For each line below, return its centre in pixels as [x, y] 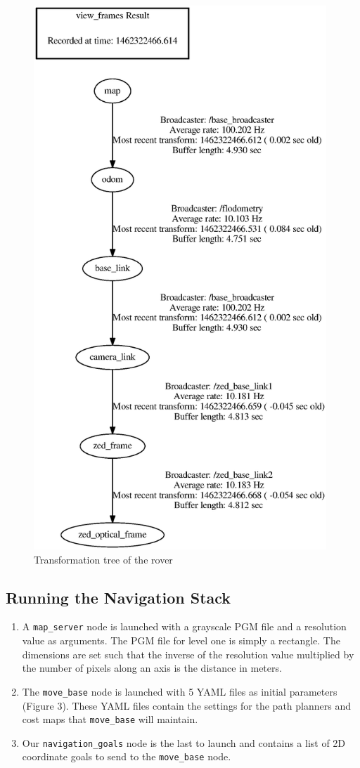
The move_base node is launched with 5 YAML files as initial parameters [180, 691]
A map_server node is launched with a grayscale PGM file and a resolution [184, 626]
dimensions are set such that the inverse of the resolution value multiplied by [188, 654]
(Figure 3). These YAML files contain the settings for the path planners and [186, 705]
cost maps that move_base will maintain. [110, 719]
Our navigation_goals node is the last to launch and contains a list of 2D [184, 742]
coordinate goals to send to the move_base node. [127, 756]
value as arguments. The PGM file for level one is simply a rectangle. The [181, 640]
